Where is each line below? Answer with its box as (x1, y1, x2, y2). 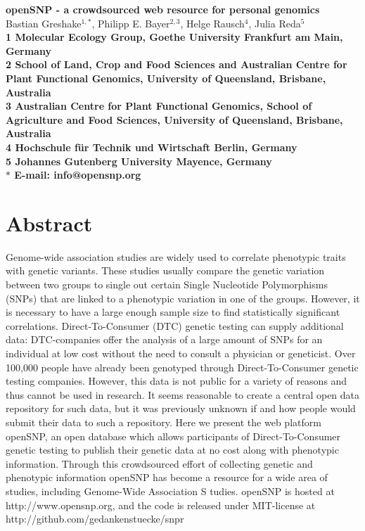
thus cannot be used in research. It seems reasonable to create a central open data (6, 387, 360, 402)
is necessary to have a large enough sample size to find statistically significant (6, 305, 340, 319)
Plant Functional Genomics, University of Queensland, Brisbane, (6, 70, 326, 85)
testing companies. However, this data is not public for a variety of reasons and (6, 373, 347, 388)
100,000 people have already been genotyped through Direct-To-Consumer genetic (6, 359, 359, 374)
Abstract (6, 208, 93, 237)
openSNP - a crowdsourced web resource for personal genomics (6, 2, 320, 16)
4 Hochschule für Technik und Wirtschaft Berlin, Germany (6, 139, 297, 154)
